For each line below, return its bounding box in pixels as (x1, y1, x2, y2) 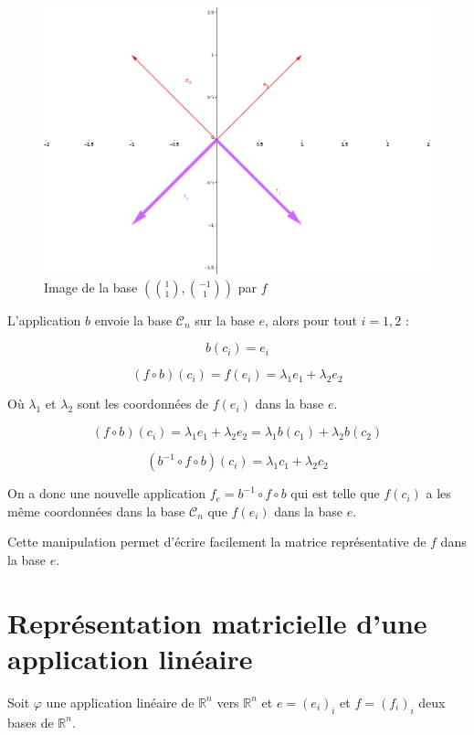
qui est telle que (290, 484, 380, 503)
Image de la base (44, 277, 138, 296)
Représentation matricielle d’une (7, 603, 427, 641)
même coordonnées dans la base (7, 501, 185, 520)
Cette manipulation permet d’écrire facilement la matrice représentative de (7, 532, 427, 551)
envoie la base (94, 310, 173, 329)
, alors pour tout (265, 310, 357, 329)
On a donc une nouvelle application (7, 484, 206, 503)
